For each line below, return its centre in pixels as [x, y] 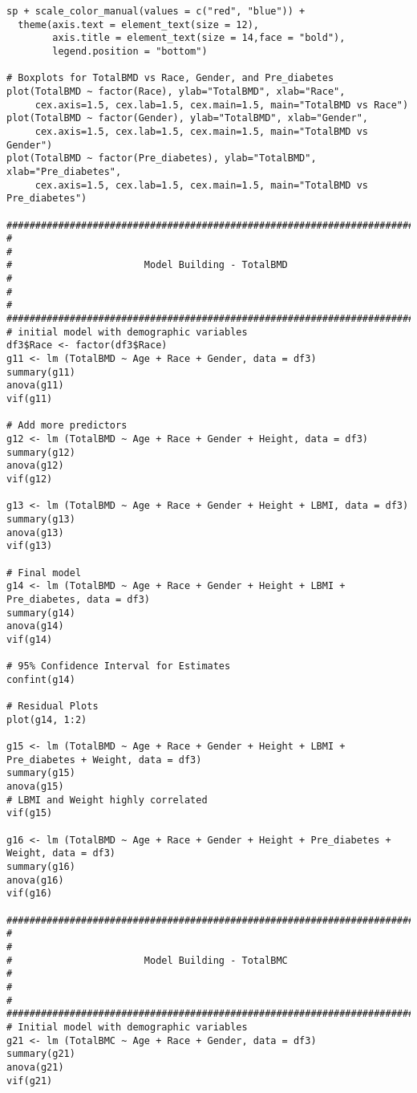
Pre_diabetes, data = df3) [78, 599]
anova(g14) [35, 626]
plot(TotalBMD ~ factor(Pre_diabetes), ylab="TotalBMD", [162, 158]
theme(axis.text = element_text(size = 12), [138, 24]
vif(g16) [30, 894]
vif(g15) [30, 813]
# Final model [44, 573]
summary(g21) [41, 1054]
